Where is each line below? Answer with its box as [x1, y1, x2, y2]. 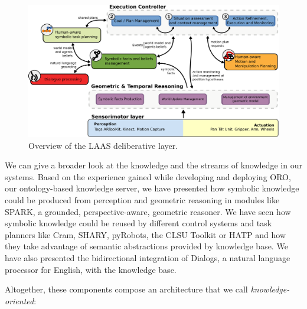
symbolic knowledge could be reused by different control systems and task [5, 217, 272, 229]
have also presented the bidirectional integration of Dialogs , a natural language [5, 251, 290, 264]
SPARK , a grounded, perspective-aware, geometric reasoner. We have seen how [5, 205, 291, 217]
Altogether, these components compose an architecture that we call [5, 283, 248, 295]
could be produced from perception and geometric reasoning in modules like [5, 193, 280, 206]
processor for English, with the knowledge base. [5, 263, 177, 275]
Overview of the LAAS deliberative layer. [28, 139, 178, 151]
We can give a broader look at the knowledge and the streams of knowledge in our [5, 159, 302, 171]
